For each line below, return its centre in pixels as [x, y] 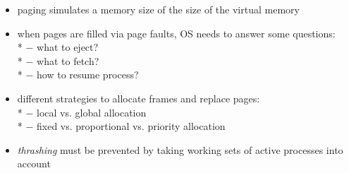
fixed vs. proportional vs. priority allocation [131, 126]
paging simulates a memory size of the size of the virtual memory [158, 9]
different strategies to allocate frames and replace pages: [139, 98]
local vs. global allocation [92, 112]
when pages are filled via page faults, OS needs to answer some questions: [176, 33]
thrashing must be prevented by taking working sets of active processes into [180, 149]
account [34, 163]
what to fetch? [68, 60]
